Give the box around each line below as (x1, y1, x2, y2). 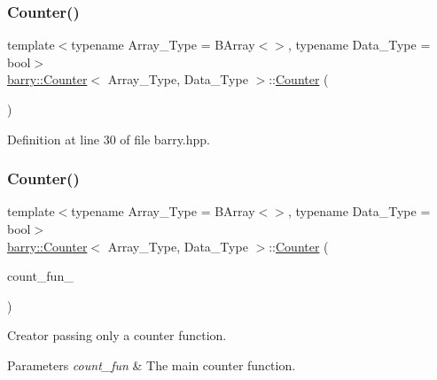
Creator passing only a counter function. (7, 326, 227, 345)
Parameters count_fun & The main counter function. (7, 355, 296, 374)
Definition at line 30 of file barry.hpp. (7, 129, 210, 148)
